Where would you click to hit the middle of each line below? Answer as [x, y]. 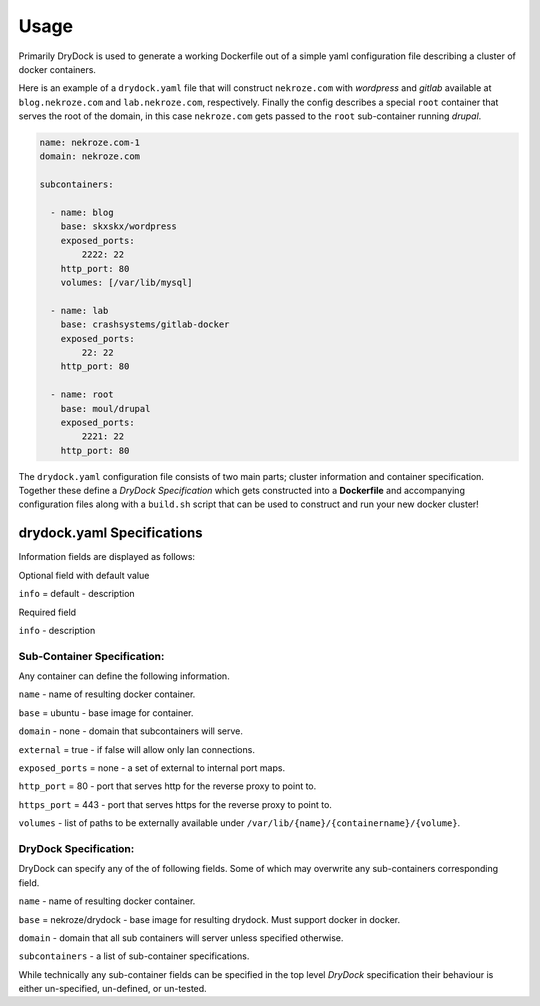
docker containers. [57, 69]
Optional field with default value [84, 575]
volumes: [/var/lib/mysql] [127, 282]
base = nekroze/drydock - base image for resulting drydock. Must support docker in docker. [209, 919]
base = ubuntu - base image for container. [106, 712]
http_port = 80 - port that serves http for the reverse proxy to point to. [167, 786]
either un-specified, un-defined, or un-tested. [112, 989]
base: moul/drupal [105, 408]
